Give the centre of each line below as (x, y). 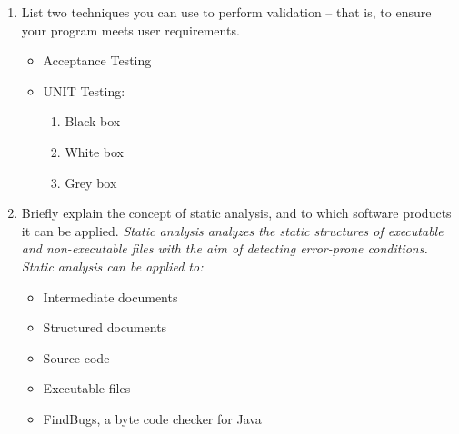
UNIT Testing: (84, 90)
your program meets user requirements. (130, 30)
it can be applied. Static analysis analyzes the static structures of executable (232, 230)
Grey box (91, 182)
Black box (93, 121)
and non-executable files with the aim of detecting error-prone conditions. (225, 248)
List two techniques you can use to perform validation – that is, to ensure (226, 12)
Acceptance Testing (97, 60)
